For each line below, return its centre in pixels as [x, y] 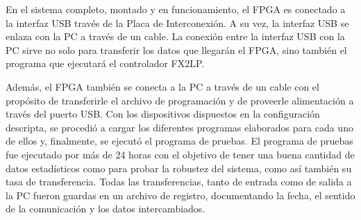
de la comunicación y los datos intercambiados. [106, 209]
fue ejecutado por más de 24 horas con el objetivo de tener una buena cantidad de [180, 154]
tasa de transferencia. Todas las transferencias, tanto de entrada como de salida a [179, 182]
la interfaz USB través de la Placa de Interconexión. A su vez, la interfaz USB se [177, 22]
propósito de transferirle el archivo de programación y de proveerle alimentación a [180, 100]
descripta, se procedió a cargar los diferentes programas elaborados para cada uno [179, 127]
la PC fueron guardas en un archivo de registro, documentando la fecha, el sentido [180, 195]
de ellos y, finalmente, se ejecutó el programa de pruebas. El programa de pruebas [179, 141]
